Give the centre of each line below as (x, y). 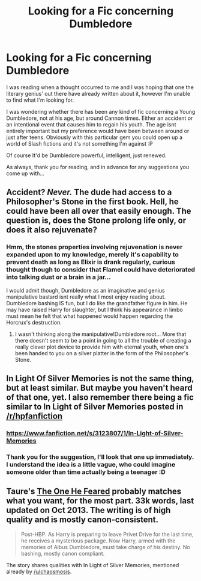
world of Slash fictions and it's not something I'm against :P (79, 143)
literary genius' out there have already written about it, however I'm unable (98, 93)
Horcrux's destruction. (34, 322)
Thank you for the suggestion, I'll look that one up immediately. (100, 457)
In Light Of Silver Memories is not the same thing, (100, 378)
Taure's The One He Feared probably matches (94, 492)
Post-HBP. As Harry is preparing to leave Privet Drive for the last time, (107, 534)
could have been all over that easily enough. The (99, 211)
